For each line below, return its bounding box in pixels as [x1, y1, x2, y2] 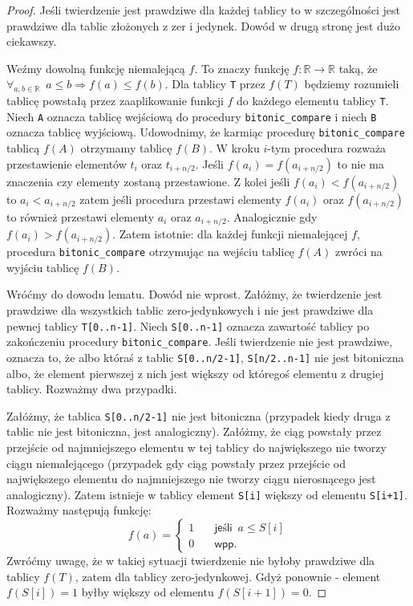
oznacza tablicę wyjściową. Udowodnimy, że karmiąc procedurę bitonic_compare [6, 124, 405, 140]
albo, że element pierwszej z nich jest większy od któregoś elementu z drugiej [6, 364, 384, 381]
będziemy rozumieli [304, 75, 399, 92]
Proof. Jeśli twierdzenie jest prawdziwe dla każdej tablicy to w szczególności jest [6, 2, 400, 18]
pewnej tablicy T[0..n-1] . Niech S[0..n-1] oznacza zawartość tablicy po [6, 317, 370, 334]
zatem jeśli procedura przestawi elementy [79, 190, 281, 207]
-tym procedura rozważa [267, 140, 387, 157]
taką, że [338, 59, 378, 76]
